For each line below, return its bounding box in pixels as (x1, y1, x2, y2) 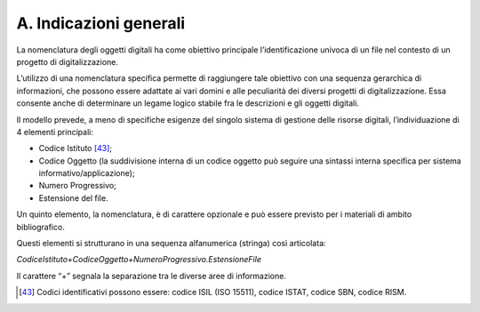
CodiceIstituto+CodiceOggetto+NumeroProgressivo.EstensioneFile (16, 254, 262, 265)
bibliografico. (16, 221, 66, 232)
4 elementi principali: (16, 126, 93, 137)
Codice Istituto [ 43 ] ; (38, 143, 113, 154)
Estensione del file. (38, 192, 108, 204)
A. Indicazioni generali (16, 13, 186, 33)
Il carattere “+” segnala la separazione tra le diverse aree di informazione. (16, 270, 286, 281)
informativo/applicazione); (38, 168, 135, 179)
